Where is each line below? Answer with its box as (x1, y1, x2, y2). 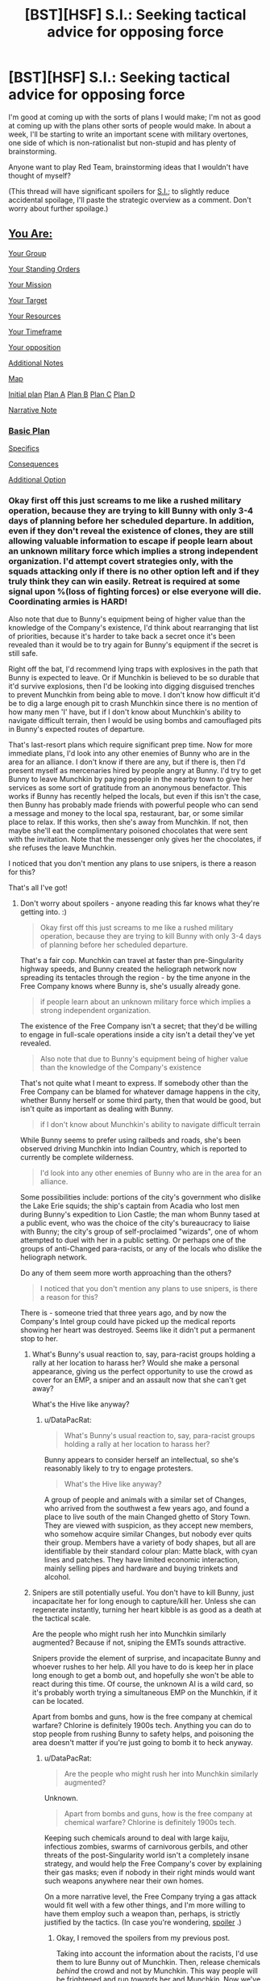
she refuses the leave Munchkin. (8, 843, 117, 853)
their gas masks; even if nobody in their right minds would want (44, 1868, 255, 1878)
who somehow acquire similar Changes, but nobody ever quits (44, 1529, 252, 1539)
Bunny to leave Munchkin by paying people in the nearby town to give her (8, 774, 253, 784)
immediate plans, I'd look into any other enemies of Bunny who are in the (8, 749, 251, 759)
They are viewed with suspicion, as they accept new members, (44, 1520, 254, 1530)
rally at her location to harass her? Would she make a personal (31, 1358, 239, 1368)
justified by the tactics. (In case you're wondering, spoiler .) (44, 1917, 242, 1928)
